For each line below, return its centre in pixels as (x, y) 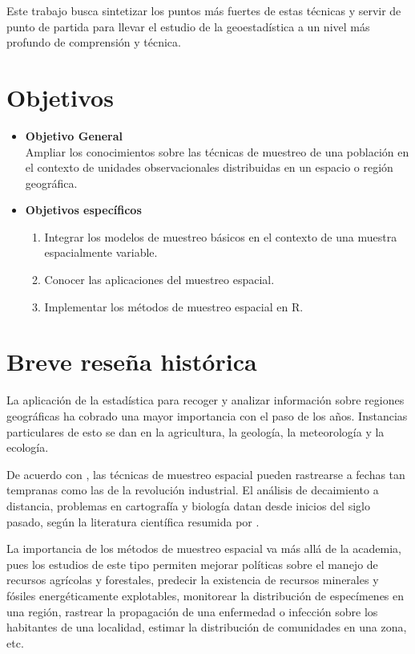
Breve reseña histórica (132, 362)
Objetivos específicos (83, 210)
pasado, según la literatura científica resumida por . (133, 521)
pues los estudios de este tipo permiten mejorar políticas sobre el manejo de (192, 564)
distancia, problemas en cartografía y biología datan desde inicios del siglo (188, 505)
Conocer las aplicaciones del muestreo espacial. (159, 280)
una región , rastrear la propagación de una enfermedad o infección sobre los (192, 611)
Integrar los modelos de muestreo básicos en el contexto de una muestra (221, 236)
